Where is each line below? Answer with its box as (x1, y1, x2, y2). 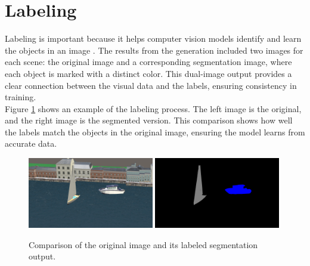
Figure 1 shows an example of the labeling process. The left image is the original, (5, 102, 302, 115)
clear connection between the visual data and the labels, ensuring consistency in (5, 79, 297, 91)
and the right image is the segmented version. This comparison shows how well (5, 114, 293, 126)
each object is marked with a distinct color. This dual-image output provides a (5, 67, 292, 79)
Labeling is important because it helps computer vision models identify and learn (5, 32, 302, 45)
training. (5, 91, 36, 103)
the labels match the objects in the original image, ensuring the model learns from (5, 125, 305, 138)
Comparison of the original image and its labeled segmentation (29, 238, 258, 250)
